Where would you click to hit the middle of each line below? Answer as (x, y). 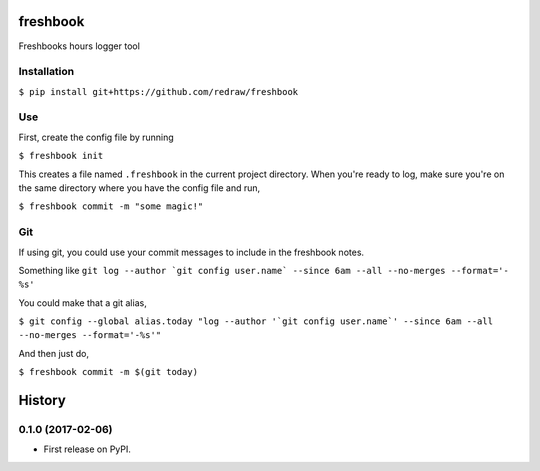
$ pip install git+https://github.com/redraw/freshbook (158, 91)
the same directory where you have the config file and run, (139, 187)
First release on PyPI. (87, 449)
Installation (46, 72)
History (42, 400)
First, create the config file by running (96, 137)
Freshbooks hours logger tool (79, 46)
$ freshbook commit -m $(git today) (108, 372)
